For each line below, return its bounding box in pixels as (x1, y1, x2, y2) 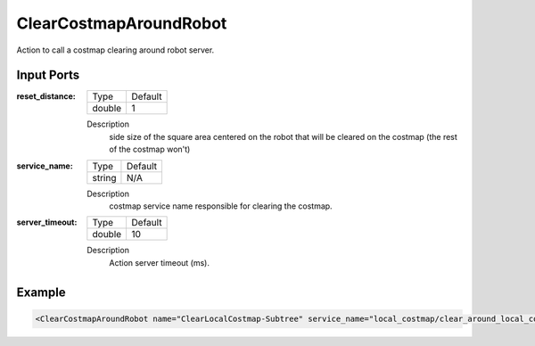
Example (16, 284, 66, 300)
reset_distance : (16, 91, 76, 102)
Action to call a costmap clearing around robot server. (16, 45, 215, 55)
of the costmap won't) (109, 144, 191, 155)
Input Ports (16, 68, 80, 83)
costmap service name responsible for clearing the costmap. (109, 201, 333, 211)
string (92, 171, 117, 184)
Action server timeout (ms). (109, 257, 210, 268)
